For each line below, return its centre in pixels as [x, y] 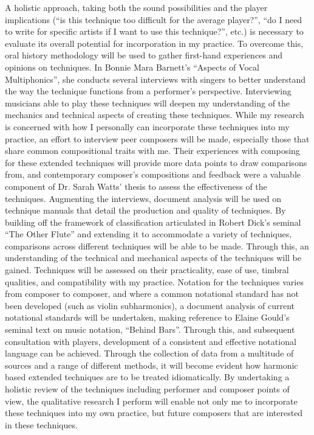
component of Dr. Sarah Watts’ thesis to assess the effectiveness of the [136, 186]
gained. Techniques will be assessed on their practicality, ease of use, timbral [147, 270]
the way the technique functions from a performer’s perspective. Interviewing [148, 91]
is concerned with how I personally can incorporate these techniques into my [147, 126]
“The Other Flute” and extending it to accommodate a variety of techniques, [148, 234]
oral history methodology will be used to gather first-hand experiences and [144, 55]
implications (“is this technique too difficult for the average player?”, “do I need [154, 19]
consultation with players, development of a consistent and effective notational [151, 341]
